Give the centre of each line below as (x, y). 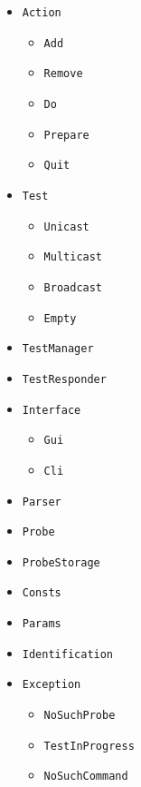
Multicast (73, 257)
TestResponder (64, 379)
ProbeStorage (61, 562)
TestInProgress (89, 746)
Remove (63, 74)
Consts (42, 593)
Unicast (66, 226)
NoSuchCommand (86, 777)
